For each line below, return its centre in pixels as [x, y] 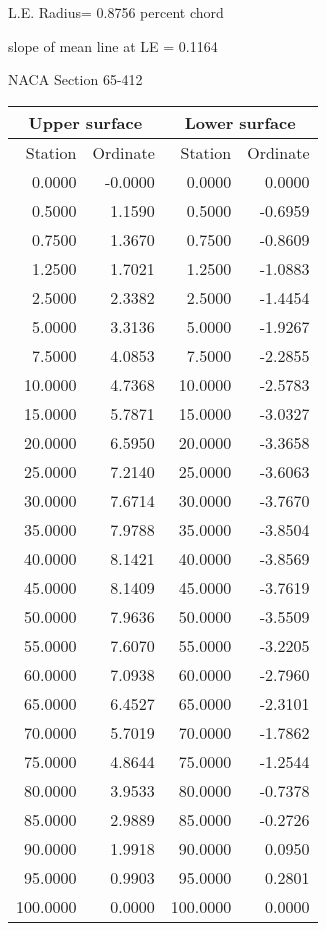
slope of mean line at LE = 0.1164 [113, 45]
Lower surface [240, 122]
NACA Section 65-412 [75, 79]
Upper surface [85, 122]
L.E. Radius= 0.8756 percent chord [116, 12]
